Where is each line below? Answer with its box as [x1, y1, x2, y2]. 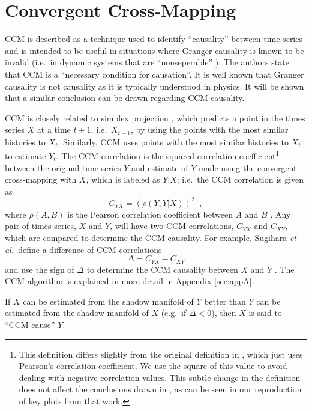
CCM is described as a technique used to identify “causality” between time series [5, 32, 302, 45]
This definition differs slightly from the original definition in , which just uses [19, 347, 303, 360]
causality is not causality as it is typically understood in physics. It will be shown [5, 79, 304, 92]
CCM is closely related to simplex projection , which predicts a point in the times [5, 111, 305, 124]
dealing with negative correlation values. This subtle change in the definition [19, 371, 301, 383]
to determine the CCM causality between [86, 263, 238, 275]
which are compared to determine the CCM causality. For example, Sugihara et [5, 231, 296, 244]
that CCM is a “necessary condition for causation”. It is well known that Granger [5, 67, 304, 80]
